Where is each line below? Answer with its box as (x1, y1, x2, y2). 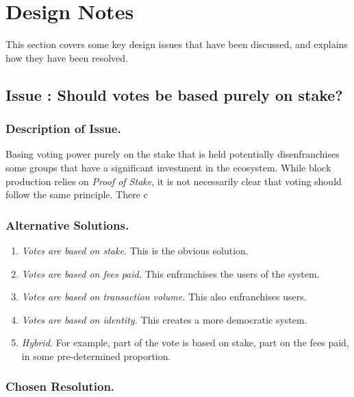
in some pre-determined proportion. (21, 348, 171, 363)
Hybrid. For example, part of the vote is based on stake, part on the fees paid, (21, 335, 349, 350)
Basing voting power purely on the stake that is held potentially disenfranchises (5, 147, 340, 161)
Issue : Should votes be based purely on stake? (5, 84, 343, 105)
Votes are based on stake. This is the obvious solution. (21, 243, 249, 257)
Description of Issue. (5, 120, 121, 137)
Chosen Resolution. (5, 378, 115, 395)
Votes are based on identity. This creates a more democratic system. (21, 312, 307, 326)
